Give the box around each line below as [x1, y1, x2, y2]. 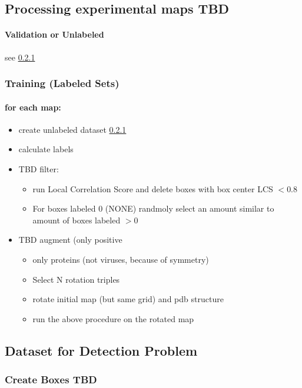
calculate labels [18, 143, 74, 155]
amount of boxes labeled [32, 213, 121, 226]
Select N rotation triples [32, 273, 120, 285]
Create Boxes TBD [5, 372, 97, 387]
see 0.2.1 [5, 51, 35, 63]
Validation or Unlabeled [5, 28, 104, 41]
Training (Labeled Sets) [5, 76, 120, 91]
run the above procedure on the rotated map [32, 312, 194, 325]
